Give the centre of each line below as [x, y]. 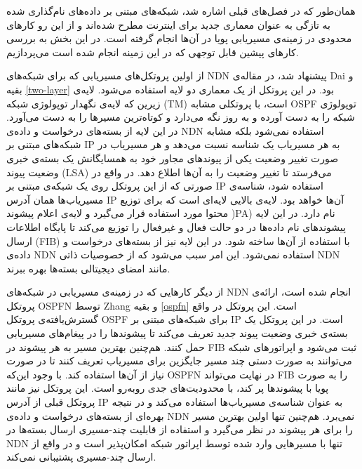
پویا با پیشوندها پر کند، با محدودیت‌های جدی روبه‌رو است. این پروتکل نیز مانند [168, 388]
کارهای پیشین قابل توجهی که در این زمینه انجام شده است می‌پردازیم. [153, 52]
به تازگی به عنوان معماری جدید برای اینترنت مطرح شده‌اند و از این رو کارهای [168, 24]
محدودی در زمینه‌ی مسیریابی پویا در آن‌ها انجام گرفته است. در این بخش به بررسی [179, 38]
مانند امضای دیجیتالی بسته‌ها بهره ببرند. [88, 268]
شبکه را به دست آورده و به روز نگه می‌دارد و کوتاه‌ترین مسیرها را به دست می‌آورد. [181, 117]
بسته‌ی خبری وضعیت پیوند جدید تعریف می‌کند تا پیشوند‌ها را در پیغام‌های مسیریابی [177, 333]
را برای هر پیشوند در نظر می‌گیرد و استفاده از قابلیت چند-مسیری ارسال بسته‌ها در [180, 429]
